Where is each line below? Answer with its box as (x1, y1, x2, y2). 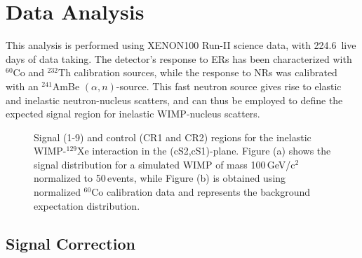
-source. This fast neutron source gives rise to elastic (116, 78, 342, 93)
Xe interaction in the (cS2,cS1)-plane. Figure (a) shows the (76, 143, 331, 158)
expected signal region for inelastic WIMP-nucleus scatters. (6, 106, 260, 121)
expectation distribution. (34, 198, 140, 213)
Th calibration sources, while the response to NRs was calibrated (58, 65, 337, 80)
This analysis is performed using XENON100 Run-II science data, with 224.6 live (6, 38, 356, 52)
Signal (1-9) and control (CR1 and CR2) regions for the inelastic (34, 129, 311, 144)
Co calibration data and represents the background (91, 185, 311, 199)
